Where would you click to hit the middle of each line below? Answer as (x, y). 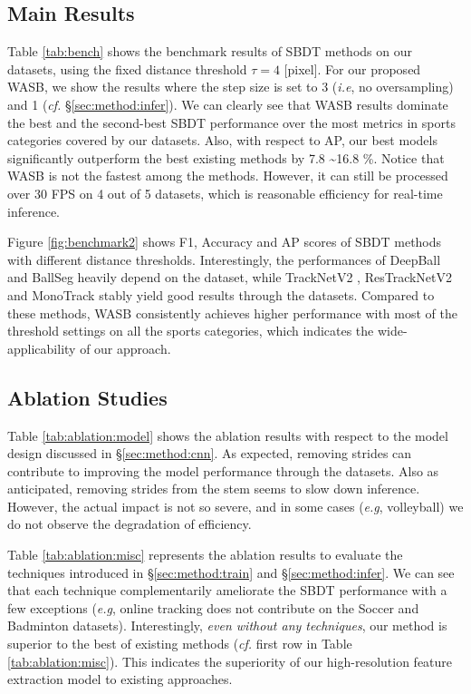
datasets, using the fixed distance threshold (127, 68)
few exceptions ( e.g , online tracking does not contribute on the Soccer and (213, 607)
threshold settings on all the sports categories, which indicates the (191, 331)
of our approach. (125, 348)
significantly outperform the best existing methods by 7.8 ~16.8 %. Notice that (226, 157)
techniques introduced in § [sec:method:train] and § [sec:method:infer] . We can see (231, 572)
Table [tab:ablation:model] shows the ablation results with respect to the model (228, 435)
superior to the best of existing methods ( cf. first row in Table (180, 644)
